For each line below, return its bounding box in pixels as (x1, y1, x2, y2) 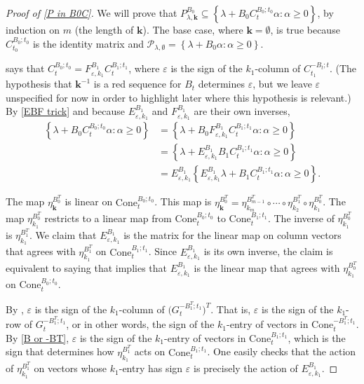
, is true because (270, 22, 340, 36)
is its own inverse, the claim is (203, 244, 333, 259)
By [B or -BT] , (6, 330, 69, 345)
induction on (6, 22, 60, 36)
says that (6, 61, 45, 76)
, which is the (288, 330, 346, 345)
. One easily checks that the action (207, 344, 356, 359)
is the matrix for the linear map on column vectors (123, 227, 342, 242)
